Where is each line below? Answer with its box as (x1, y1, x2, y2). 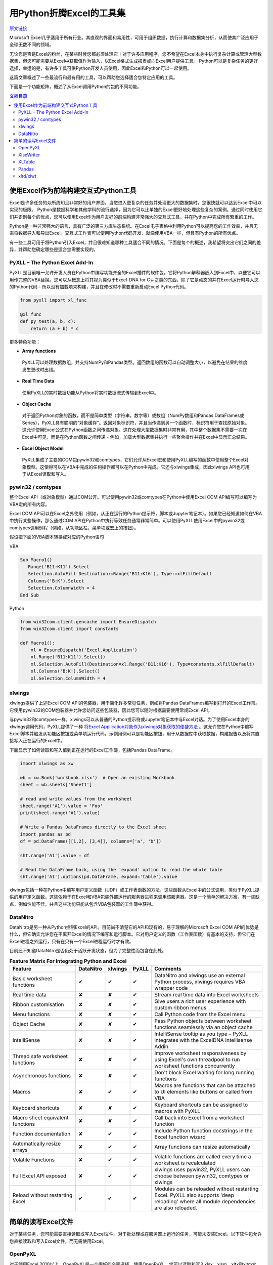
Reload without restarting (12, 1192, 73, 1199)
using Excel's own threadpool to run (154, 1056, 240, 1063)
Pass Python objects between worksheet (154, 1017, 252, 1024)
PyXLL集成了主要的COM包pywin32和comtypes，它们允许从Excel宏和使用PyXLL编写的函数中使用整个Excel (22, 457, 245, 463)
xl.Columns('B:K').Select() (30, 668, 101, 674)
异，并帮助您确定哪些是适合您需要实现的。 (9, 246, 98, 252)
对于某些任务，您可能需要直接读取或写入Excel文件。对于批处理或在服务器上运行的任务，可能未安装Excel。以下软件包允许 (9, 1231, 262, 1237)
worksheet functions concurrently (154, 1062, 235, 1069)
